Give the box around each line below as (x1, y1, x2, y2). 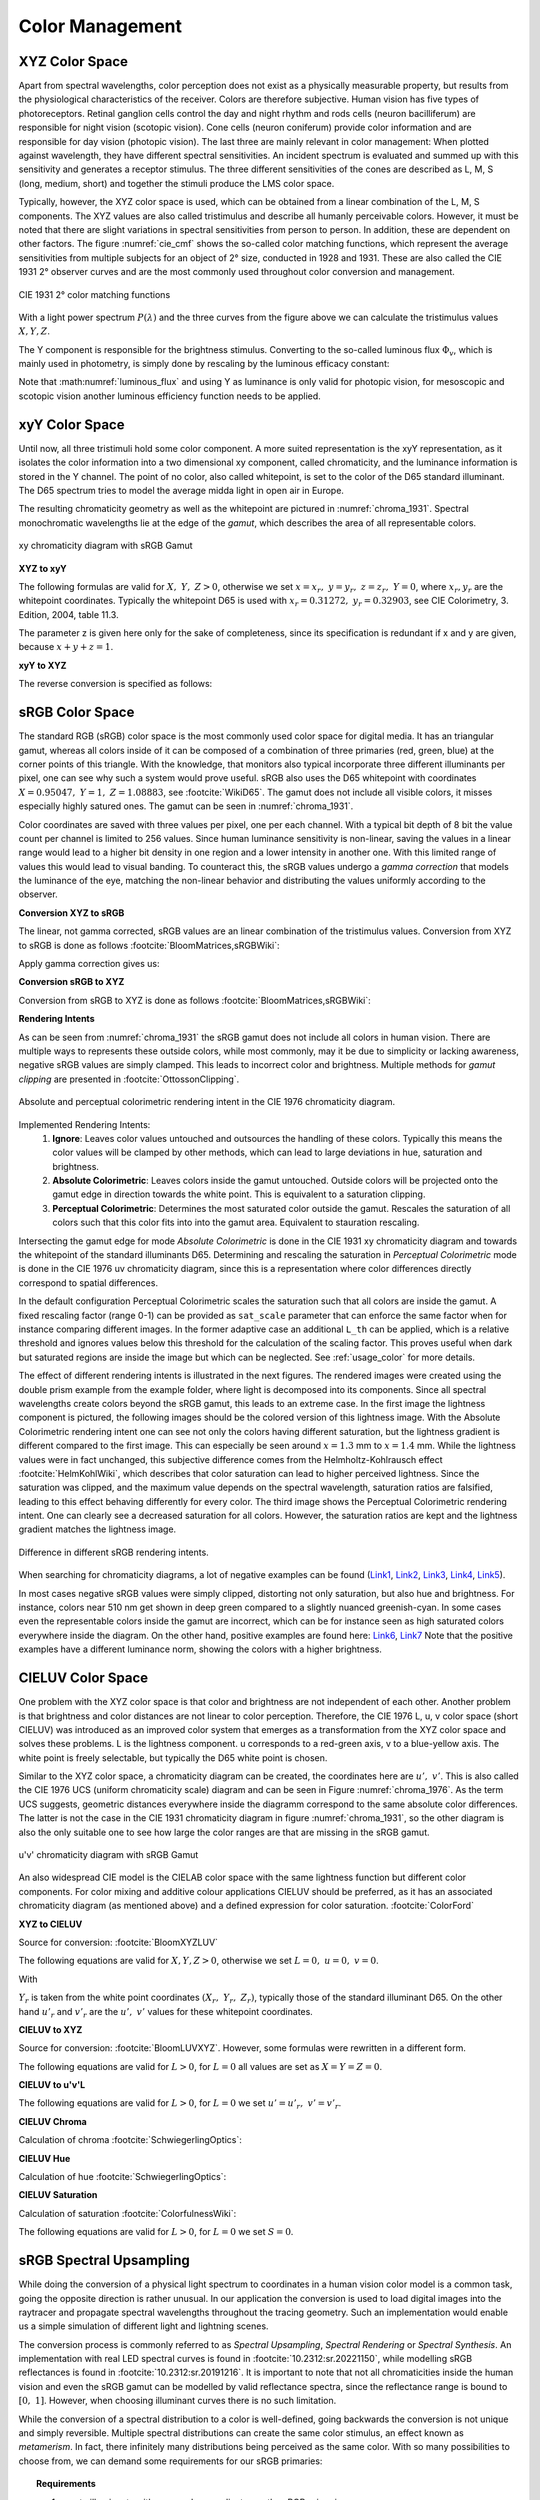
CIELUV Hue (18, 2152, 71, 2164)
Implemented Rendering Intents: (18, 1118, 151, 1130)
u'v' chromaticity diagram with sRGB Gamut (18, 1849, 199, 1861)
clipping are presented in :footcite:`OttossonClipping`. (18, 1073, 240, 1085)
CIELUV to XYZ (18, 2023, 83, 2035)
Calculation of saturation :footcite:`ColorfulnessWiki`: (18, 2207, 237, 2219)
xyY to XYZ (18, 659, 67, 671)
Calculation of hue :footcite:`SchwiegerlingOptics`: (18, 2171, 227, 2183)
